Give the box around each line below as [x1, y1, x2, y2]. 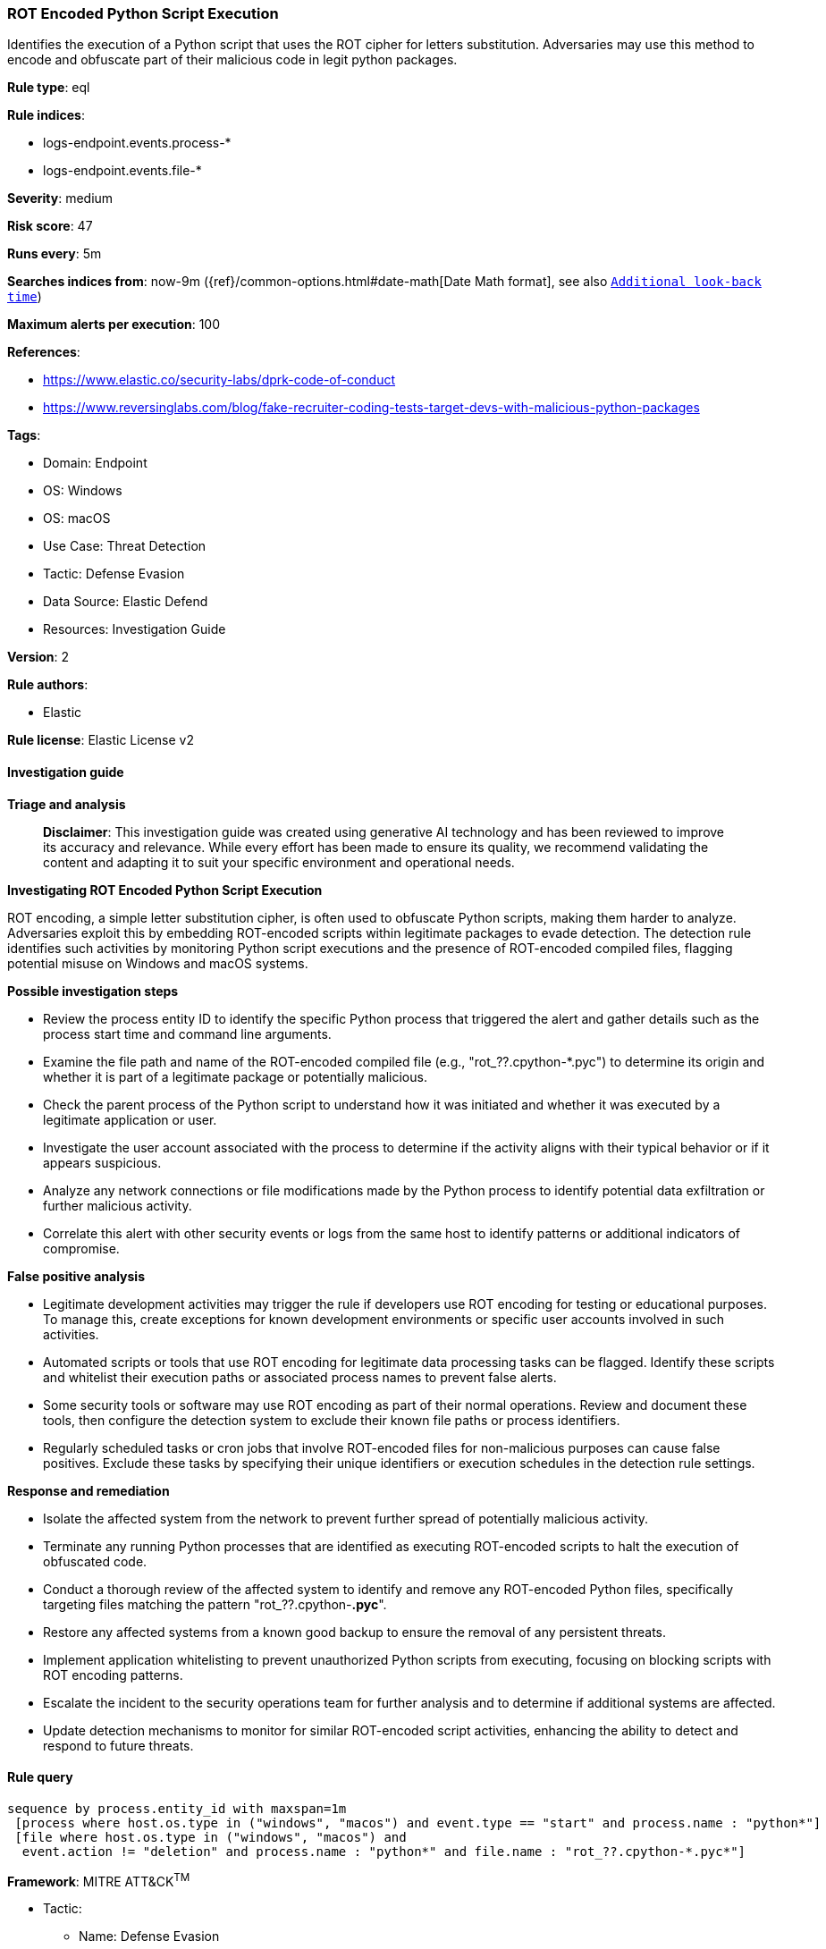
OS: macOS [43, 510, 111, 527]
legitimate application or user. [43, 1111, 217, 1127]
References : [7, 344, 80, 360]
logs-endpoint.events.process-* [43, 135, 232, 151]
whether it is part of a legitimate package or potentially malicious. [43, 1068, 427, 1084]
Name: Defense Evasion [79, 1928, 220, 1945]
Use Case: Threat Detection [43, 538, 206, 554]
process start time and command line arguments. [43, 1025, 332, 1042]
